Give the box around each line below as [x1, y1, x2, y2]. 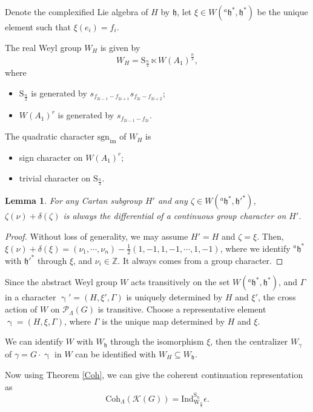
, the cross [258, 291, 296, 303]
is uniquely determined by [126, 291, 223, 303]
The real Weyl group [5, 41, 82, 53]
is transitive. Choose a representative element [97, 303, 266, 316]
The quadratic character [5, 130, 94, 143]
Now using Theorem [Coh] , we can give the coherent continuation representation [5, 368, 303, 381]
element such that [5, 21, 71, 33]
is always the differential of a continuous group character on [63, 209, 286, 222]
